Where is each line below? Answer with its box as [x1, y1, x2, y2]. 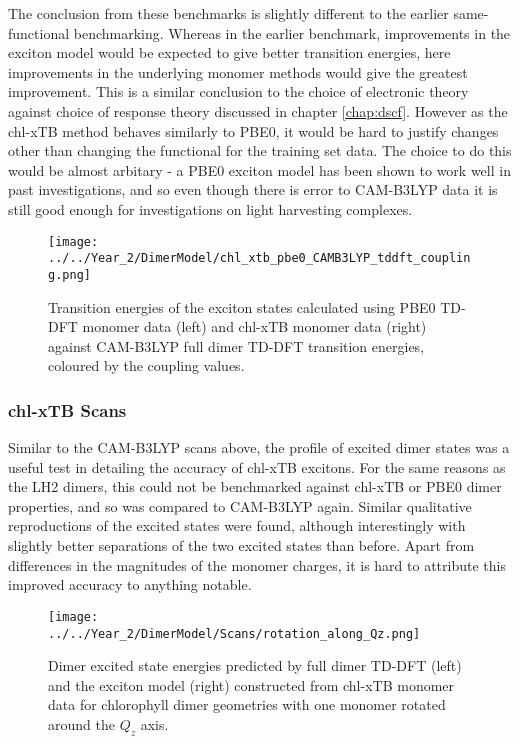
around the [48, 713, 115, 734]
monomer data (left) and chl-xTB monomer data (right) [82, 316, 427, 337]
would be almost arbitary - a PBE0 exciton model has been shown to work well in [8, 159, 511, 180]
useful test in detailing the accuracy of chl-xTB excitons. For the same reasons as [8, 456, 506, 477]
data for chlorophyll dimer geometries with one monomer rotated [48, 694, 446, 715]
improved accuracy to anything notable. [8, 574, 252, 595]
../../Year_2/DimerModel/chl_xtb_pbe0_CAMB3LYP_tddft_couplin [48, 251, 471, 266]
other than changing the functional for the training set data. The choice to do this [8, 140, 512, 161]
